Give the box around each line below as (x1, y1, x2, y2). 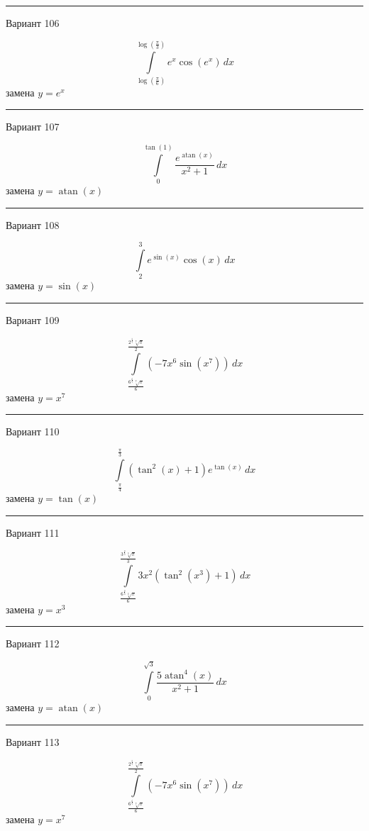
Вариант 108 (6, 217, 60, 232)
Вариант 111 (6, 525, 60, 540)
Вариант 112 (6, 636, 60, 651)
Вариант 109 (6, 312, 60, 327)
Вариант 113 (6, 734, 60, 749)
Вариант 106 (6, 16, 60, 30)
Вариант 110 (6, 424, 60, 439)
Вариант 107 (6, 119, 60, 134)
